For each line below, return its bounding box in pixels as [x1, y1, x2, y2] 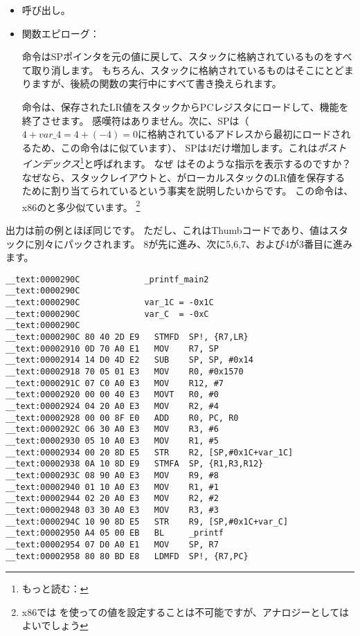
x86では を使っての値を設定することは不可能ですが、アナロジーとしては [21, 604, 349, 619]
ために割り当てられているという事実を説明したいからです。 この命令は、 [21, 183, 354, 198]
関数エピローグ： [21, 26, 100, 40]
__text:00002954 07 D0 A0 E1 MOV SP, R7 [6, 539, 219, 549]
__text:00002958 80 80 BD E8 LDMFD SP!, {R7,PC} [6, 551, 249, 561]
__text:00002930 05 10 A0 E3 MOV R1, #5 [6, 436, 219, 446]
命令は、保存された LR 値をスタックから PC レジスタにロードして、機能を [21, 99, 349, 113]
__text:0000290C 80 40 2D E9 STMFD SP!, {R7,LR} [6, 332, 249, 343]
